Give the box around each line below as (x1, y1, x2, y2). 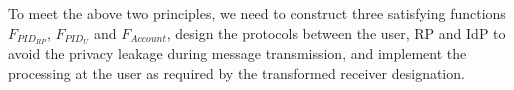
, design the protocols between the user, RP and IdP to (166, 22, 506, 43)
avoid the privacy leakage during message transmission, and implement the (8, 43, 467, 64)
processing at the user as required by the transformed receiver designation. (8, 63, 465, 84)
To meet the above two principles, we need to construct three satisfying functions (8, 3, 506, 23)
